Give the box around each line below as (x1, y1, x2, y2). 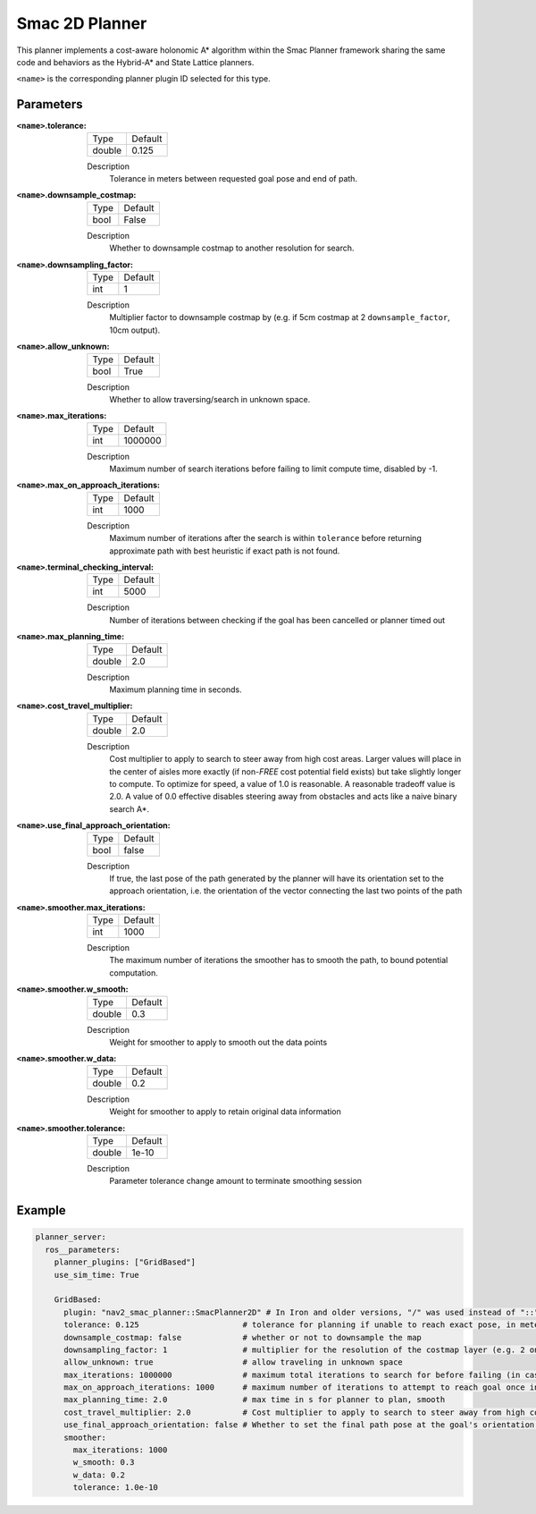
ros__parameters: (45, 1244, 121, 1255)
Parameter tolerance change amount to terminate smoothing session (109, 1176, 362, 1187)
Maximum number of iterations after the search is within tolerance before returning (109, 533, 422, 544)
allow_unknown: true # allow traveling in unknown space (63, 1358, 404, 1367)
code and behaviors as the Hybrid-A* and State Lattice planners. (16, 56, 255, 67)
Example (16, 1203, 66, 1218)
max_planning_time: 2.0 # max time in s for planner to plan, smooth (63, 1395, 446, 1405)
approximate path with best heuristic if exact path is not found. (109, 546, 340, 556)
